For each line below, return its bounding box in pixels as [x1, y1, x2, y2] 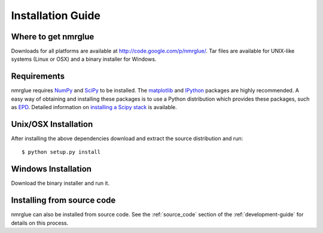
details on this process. [11, 219, 69, 226]
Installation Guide [11, 9, 101, 22]
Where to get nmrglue [11, 32, 95, 42]
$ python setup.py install [22, 149, 101, 156]
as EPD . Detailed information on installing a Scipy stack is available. [11, 104, 178, 111]
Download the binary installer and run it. [11, 179, 110, 187]
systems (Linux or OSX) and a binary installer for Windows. [11, 55, 157, 63]
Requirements [11, 72, 65, 82]
